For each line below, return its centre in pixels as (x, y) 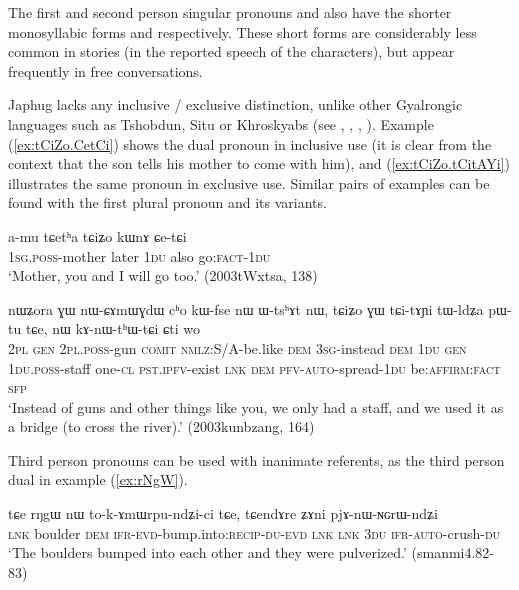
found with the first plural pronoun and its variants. (167, 202)
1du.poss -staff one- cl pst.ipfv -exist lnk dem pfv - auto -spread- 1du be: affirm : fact (254, 367)
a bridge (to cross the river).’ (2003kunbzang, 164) (161, 426)
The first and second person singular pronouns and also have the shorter (230, 12)
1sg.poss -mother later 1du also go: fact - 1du (139, 255)
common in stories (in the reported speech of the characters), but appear (231, 51)
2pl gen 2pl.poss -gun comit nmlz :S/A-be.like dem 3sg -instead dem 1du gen (237, 347)
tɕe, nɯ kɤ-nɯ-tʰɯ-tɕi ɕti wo (112, 328)
